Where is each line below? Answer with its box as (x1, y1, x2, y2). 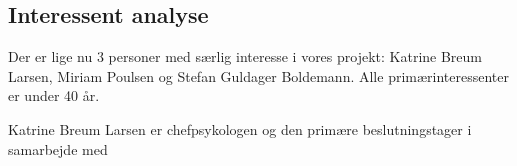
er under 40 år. (8, 85, 100, 106)
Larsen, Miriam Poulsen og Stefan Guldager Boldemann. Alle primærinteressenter (8, 65, 510, 86)
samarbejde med (8, 138, 108, 159)
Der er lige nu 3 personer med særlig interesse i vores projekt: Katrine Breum (8, 46, 483, 67)
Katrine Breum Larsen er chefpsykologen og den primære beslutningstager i (8, 118, 472, 139)
